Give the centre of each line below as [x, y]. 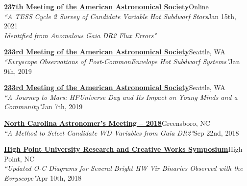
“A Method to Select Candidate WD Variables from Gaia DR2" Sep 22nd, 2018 [122, 132]
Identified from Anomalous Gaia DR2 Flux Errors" [80, 35]
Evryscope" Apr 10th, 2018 [43, 177]
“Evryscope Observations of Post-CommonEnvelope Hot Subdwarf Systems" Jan [122, 61]
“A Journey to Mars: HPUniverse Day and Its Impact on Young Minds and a [121, 97]
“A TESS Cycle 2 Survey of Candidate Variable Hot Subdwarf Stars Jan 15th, [120, 16]
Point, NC [19, 158]
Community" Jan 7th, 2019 [43, 106]
